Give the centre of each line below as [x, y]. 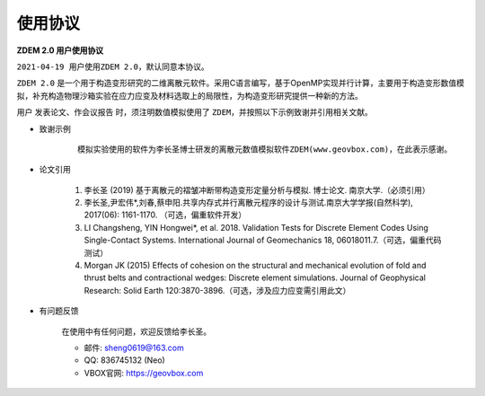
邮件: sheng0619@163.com [134, 348]
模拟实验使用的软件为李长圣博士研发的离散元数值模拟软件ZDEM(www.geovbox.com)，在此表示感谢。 [265, 149]
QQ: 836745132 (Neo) [124, 360]
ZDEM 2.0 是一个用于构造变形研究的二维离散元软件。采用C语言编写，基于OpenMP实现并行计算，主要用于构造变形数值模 [240, 83]
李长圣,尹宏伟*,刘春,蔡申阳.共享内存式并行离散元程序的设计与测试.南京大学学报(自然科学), [248, 203]
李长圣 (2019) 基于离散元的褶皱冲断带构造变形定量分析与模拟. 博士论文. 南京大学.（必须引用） [257, 189]
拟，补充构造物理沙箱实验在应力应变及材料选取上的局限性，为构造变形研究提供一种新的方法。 [190, 95]
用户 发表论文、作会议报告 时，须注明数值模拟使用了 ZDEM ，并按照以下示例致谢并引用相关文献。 [194, 112]
